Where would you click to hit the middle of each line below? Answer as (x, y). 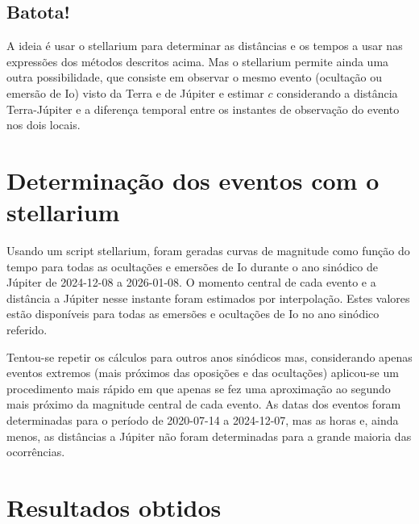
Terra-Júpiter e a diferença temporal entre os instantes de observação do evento (203, 109)
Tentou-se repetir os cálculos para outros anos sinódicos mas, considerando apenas (209, 356)
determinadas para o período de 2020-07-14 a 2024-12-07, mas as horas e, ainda (203, 420)
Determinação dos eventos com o (193, 180)
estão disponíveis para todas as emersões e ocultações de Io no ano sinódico (193, 314)
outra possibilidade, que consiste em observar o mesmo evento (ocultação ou (195, 77)
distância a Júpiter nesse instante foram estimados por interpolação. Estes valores (208, 298)
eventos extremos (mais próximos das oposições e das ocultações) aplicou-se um (203, 373)
